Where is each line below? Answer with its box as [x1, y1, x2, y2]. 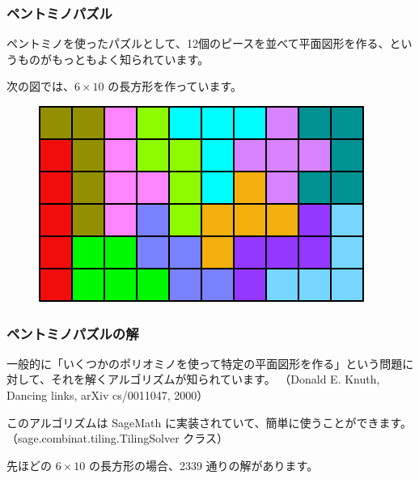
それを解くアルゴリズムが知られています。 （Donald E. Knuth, [50, 371, 380, 388]
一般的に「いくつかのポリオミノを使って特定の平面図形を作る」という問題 [6, 354, 403, 371]
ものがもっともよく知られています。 [17, 50, 209, 67]
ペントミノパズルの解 [6, 323, 139, 343]
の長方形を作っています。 [108, 78, 243, 95]
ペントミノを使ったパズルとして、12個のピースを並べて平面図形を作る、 [6, 35, 390, 52]
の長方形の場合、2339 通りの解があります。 [88, 456, 319, 473]
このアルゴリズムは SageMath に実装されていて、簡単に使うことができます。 [6, 413, 413, 430]
